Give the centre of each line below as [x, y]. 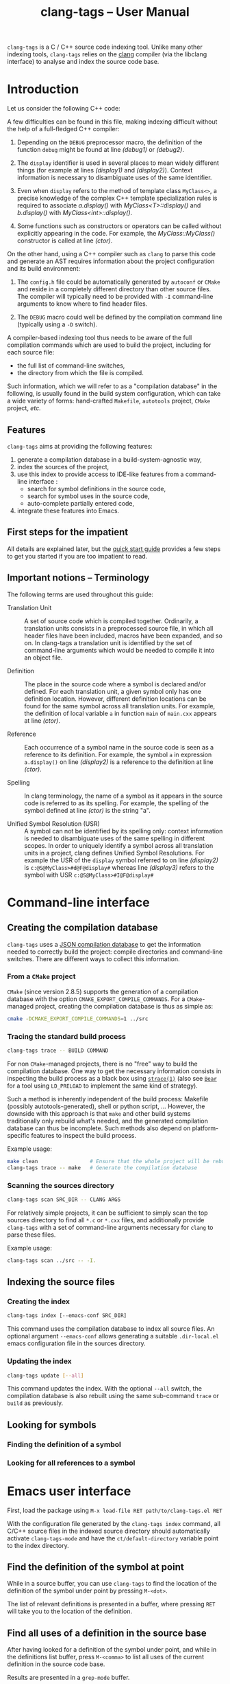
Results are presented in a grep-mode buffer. [68, 1678]
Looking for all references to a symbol [71, 1463]
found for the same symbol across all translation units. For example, [120, 706]
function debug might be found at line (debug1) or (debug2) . [101, 150]
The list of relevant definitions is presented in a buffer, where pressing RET [111, 1604]
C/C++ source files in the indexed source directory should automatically [108, 1531]
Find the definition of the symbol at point [95, 1567]
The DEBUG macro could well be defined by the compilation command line [119, 317]
